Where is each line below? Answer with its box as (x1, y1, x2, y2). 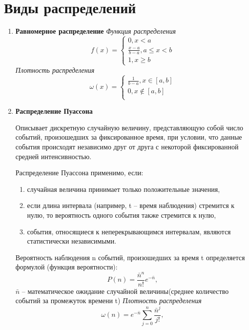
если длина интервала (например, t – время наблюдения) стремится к (27, 200, 235, 210)
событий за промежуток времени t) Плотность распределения (15, 295, 202, 306)
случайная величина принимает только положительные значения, (27, 184, 220, 194)
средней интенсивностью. (15, 151, 92, 161)
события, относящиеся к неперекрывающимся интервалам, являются (27, 226, 231, 236)
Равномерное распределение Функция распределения (15, 26, 176, 36)
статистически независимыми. (27, 236, 117, 246)
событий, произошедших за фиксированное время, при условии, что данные (15, 132, 242, 142)
